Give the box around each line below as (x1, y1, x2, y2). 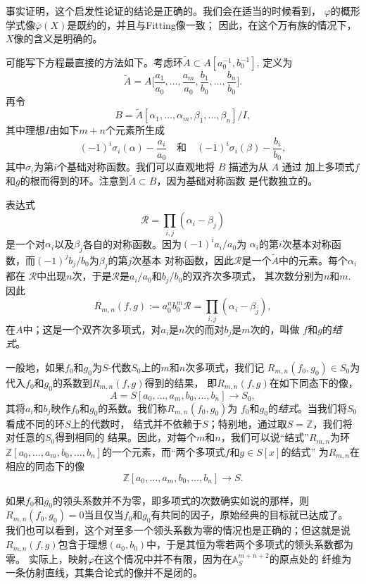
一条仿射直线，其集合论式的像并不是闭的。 (6, 565, 203, 580)
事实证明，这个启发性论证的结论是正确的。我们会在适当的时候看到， (6, 4, 321, 18)
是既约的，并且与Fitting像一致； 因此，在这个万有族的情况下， (67, 17, 357, 32)
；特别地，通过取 (208, 416, 287, 430)
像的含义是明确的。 (13, 31, 103, 46)
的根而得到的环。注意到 (20, 173, 129, 188)
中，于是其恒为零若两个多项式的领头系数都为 (146, 537, 354, 552)
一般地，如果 (6, 359, 65, 374)
